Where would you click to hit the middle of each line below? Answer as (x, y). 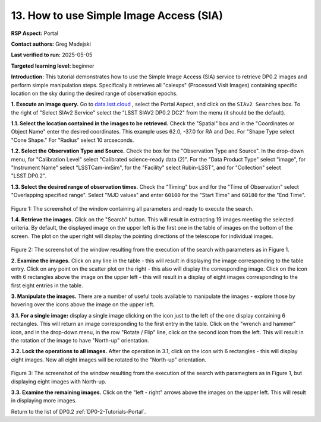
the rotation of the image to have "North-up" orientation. (80, 341)
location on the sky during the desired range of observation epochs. (95, 93)
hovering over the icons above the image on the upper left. (83, 304)
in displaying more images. (44, 401)
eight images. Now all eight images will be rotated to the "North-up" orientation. (108, 360)
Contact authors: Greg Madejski (51, 44)
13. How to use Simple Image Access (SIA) (117, 15)
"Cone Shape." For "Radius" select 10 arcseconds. (73, 140)
